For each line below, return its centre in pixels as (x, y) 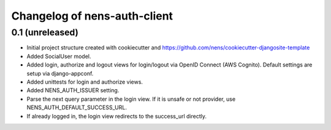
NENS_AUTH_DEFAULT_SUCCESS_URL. (77, 107)
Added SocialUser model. (59, 56)
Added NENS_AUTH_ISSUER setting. (73, 90)
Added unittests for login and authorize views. (85, 82)
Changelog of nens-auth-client (92, 16)
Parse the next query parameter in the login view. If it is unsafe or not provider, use (131, 99)
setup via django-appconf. (60, 73)
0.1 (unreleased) (45, 32)
